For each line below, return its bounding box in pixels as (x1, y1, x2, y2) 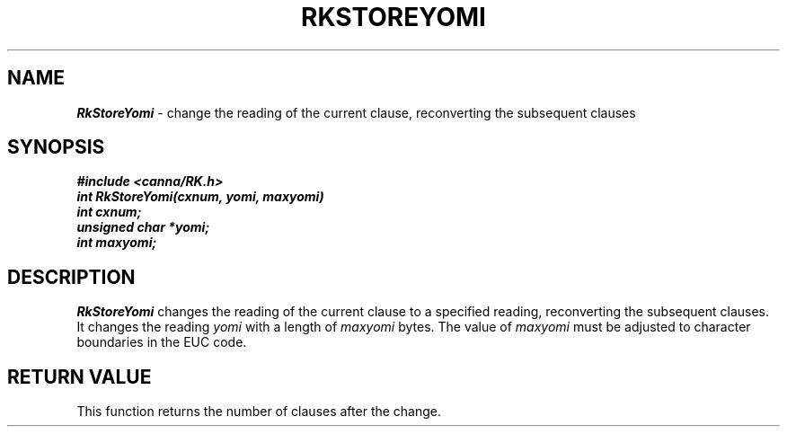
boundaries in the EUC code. (76, 334, 247, 350)
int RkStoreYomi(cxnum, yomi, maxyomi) (76, 189, 324, 205)
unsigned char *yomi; (76, 219, 210, 235)
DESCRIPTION (7, 265, 136, 288)
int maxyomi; (76, 235, 157, 251)
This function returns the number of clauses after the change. (76, 403, 442, 420)
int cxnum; (76, 204, 142, 220)
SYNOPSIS (7, 136, 105, 159)
